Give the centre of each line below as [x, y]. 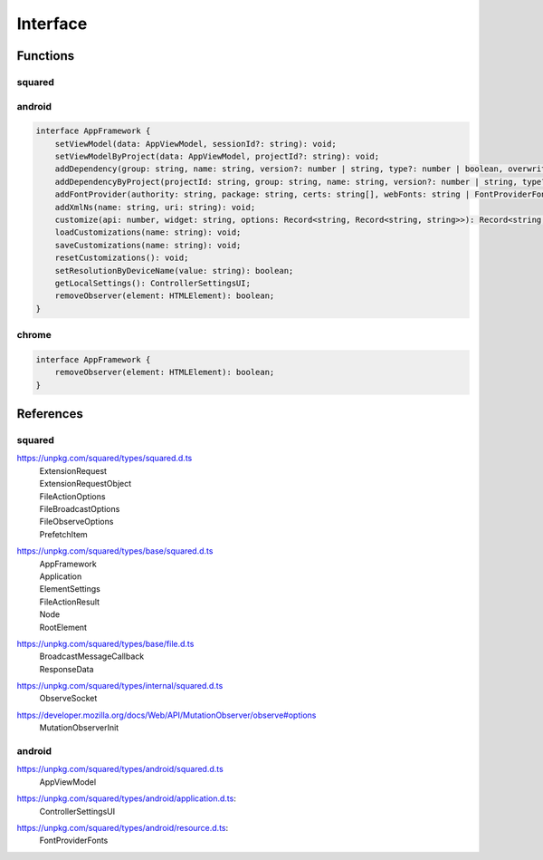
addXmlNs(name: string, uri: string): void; [155, 207]
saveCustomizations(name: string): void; [148, 245]
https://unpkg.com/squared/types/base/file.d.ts [105, 643]
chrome [34, 335]
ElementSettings [70, 589]
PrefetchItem [63, 534]
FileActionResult [69, 602]
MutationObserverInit [79, 728]
